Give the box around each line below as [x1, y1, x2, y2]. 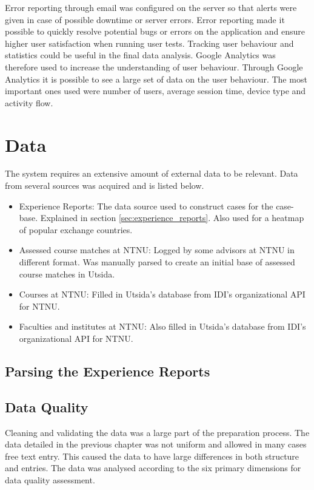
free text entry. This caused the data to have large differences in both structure [5, 449, 299, 462]
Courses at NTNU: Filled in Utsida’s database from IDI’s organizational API [19, 288, 306, 301]
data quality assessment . [5, 473, 95, 486]
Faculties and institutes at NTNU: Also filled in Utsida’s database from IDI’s [19, 320, 306, 333]
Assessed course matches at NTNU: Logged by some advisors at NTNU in [19, 243, 295, 256]
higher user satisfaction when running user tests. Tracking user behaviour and [5, 36, 294, 49]
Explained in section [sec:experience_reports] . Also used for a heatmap [40, 211, 304, 224]
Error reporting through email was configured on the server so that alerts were [5, 1, 297, 13]
